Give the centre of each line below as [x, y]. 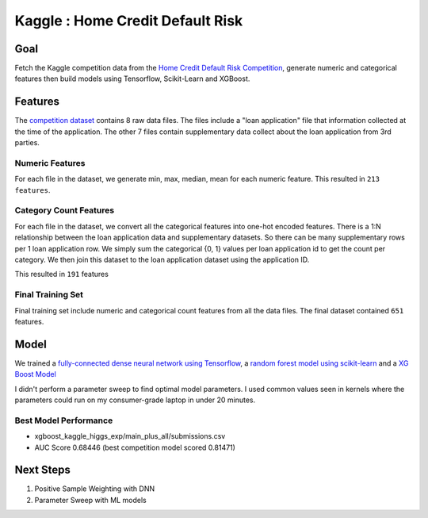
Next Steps [42, 470]
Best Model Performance [64, 420]
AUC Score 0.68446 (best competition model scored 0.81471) [135, 447]
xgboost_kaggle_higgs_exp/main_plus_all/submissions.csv [130, 436]
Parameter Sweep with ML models [90, 500]
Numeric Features [50, 163]
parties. [27, 143]
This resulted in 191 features [61, 274]
